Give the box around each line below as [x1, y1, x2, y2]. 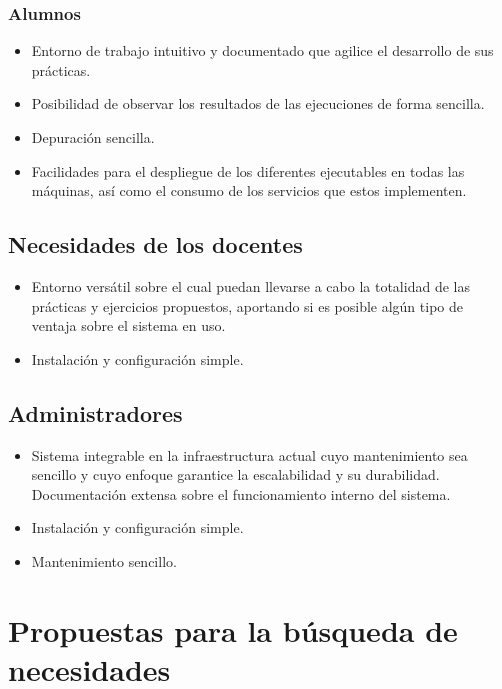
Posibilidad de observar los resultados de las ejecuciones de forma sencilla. [31, 93, 485, 114]
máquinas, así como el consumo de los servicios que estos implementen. [31, 180, 467, 201]
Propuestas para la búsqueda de [8, 609, 458, 650]
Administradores [8, 397, 183, 428]
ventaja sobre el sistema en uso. [31, 315, 226, 336]
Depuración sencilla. [31, 127, 155, 147]
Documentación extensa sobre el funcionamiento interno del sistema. [31, 483, 451, 504]
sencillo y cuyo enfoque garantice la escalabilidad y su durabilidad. [31, 464, 440, 485]
